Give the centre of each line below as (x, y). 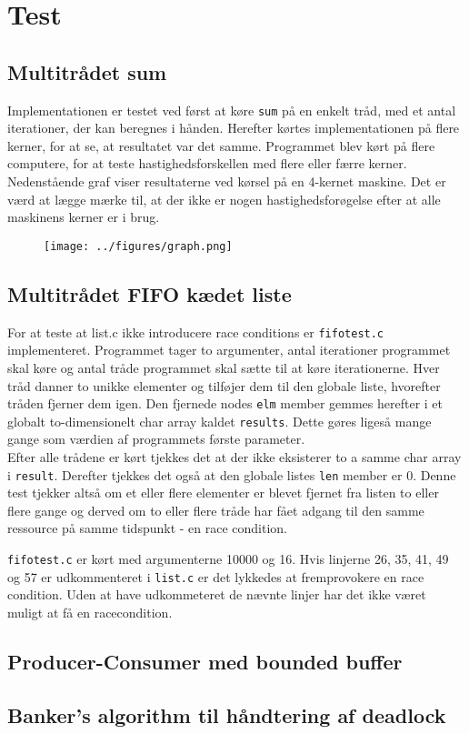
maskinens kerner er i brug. (84, 217)
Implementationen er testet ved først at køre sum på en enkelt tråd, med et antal (232, 110)
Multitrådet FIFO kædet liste (150, 293)
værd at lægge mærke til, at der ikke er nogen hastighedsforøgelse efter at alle (224, 199)
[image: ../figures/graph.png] (138, 246)
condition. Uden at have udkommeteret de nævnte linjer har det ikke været (217, 594)
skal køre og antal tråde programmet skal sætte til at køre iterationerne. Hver (224, 367)
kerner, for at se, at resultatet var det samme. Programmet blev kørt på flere (221, 145)
